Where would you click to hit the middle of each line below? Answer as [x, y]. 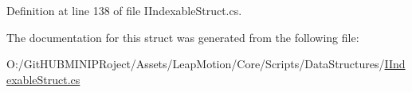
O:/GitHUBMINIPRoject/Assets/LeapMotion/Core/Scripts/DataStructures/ [196, 64]
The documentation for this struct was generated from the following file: [183, 37]
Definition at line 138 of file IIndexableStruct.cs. [124, 10]
